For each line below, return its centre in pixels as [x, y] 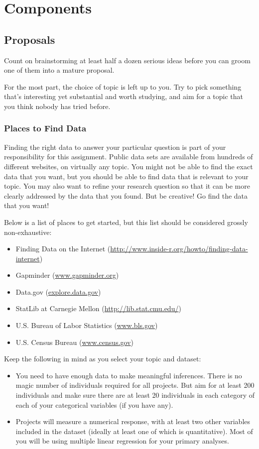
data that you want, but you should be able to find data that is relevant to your [126, 176]
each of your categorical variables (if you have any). [94, 404]
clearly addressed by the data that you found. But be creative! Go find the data [126, 195]
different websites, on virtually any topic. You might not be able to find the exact [129, 166]
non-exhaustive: [28, 232]
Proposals [30, 39]
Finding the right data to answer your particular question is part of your [115, 147]
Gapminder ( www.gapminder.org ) [67, 275]
